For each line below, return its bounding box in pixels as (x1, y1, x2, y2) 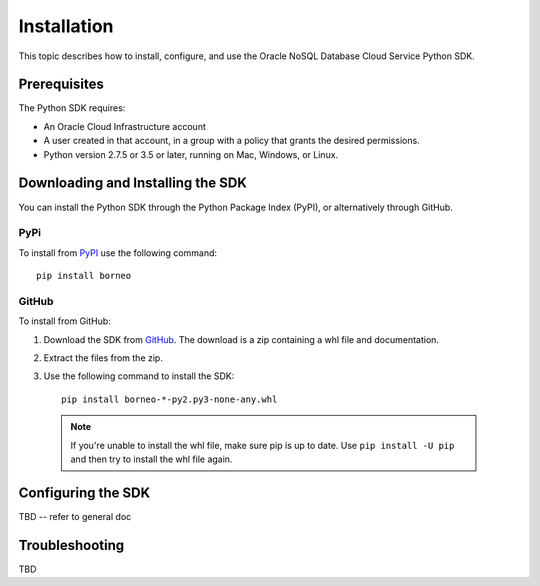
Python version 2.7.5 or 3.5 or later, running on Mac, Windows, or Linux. (43, 148, 339, 160)
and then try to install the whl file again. (70, 453, 233, 465)
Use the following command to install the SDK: (43, 370, 235, 382)
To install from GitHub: (18, 315, 112, 327)
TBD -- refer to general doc (18, 510, 132, 522)
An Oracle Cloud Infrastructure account (43, 120, 207, 132)
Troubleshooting (18, 536, 125, 554)
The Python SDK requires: (18, 102, 126, 114)
